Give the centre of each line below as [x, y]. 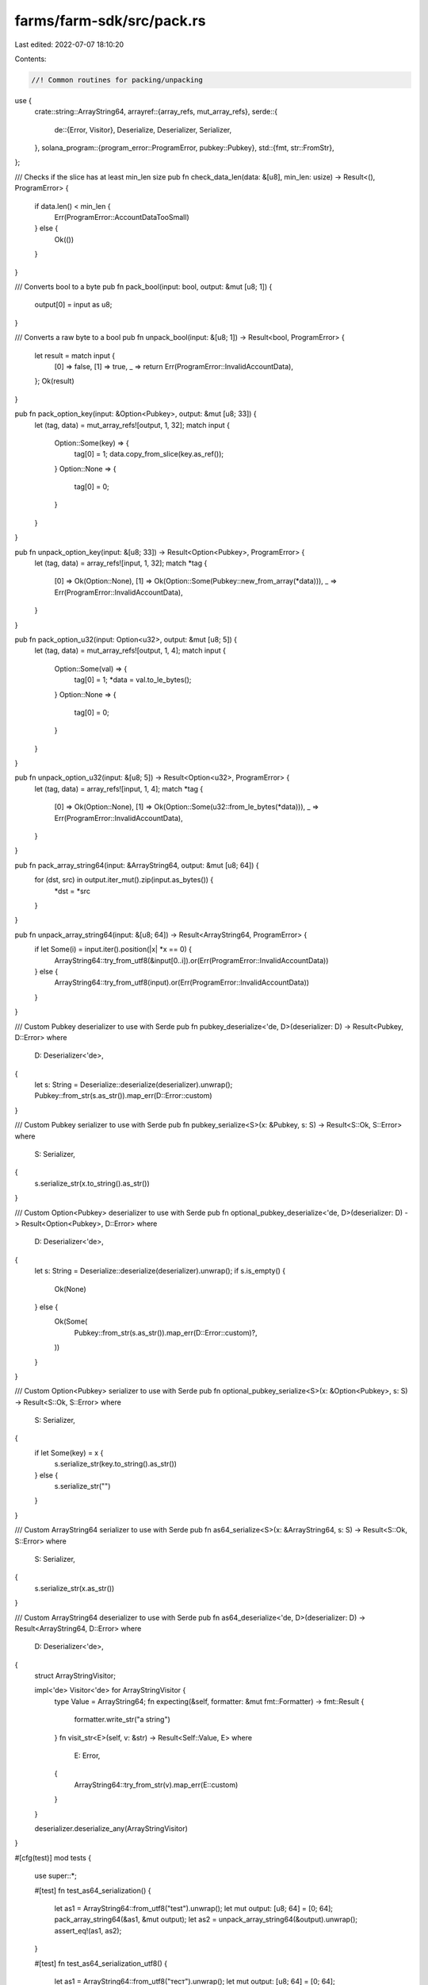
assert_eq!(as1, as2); [88, 1930]
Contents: [31, 59]
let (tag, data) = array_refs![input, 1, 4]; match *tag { [119, 788]
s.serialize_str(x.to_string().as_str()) [92, 1183]
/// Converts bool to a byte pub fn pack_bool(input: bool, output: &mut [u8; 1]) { [143, 287]
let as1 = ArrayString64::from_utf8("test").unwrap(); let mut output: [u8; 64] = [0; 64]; [193, 1908]
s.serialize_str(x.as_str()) [75, 1588]
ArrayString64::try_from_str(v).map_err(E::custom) [156, 1785]
